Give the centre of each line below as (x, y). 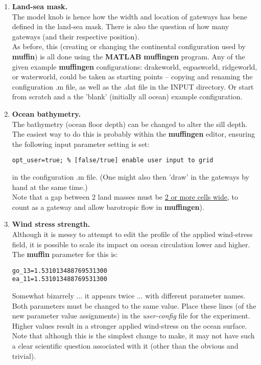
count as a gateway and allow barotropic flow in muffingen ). (108, 207)
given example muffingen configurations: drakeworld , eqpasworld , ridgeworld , (135, 66)
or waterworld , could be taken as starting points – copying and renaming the (132, 77)
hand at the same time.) (50, 187)
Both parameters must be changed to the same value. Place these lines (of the (134, 305)
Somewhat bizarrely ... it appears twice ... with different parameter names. (129, 296)
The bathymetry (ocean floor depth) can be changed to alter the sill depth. (130, 124)
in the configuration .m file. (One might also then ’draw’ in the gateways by (130, 176)
